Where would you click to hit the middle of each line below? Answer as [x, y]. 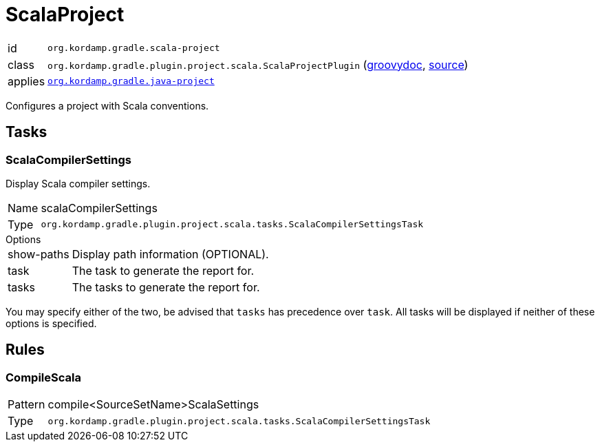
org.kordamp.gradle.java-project [131, 81]
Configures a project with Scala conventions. [107, 105]
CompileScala [43, 377]
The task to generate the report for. [163, 270]
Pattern [26, 405]
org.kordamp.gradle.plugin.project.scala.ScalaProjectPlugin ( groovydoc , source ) [258, 64]
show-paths [39, 254]
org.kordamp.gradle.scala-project [134, 48]
